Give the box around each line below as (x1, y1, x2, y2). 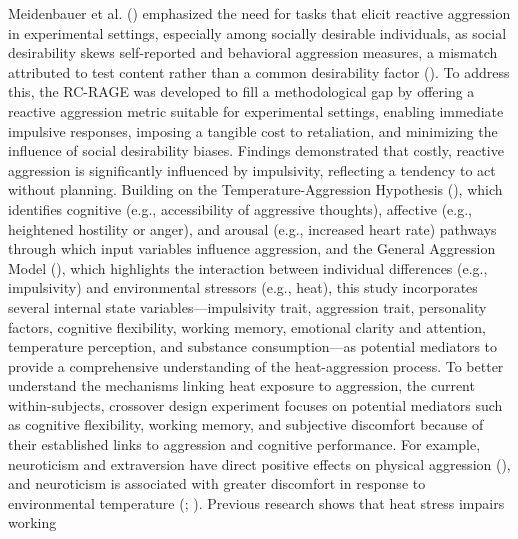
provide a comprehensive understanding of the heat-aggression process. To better (8, 355, 504, 376)
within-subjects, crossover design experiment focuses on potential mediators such (8, 394, 503, 415)
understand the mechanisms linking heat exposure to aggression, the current (8, 375, 475, 396)
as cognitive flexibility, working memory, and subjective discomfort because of (8, 414, 484, 435)
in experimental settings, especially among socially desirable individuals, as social (8, 22, 507, 43)
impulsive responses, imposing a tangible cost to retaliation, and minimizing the (8, 120, 498, 141)
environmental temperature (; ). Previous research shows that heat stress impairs (8, 492, 505, 513)
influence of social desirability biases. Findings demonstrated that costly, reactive (8, 140, 504, 161)
